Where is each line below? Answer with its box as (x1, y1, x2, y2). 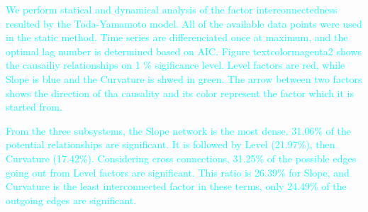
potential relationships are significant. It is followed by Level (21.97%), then (6, 137, 335, 152)
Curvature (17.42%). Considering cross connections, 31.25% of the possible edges (6, 150, 357, 165)
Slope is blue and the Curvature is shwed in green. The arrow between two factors (6, 71, 362, 86)
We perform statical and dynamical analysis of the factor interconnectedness (6, 2, 338, 16)
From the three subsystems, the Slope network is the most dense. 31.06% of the (6, 123, 351, 138)
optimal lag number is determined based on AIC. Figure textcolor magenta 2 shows (6, 43, 362, 58)
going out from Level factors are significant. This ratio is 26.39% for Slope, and (6, 164, 350, 179)
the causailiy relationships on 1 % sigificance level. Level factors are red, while (6, 57, 345, 72)
